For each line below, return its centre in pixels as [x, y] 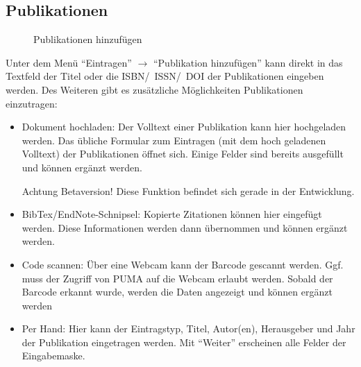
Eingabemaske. [53, 356]
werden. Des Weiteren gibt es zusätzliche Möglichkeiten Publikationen [154, 89]
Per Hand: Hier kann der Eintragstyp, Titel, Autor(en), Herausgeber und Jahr [188, 328]
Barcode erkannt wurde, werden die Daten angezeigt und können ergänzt [177, 292]
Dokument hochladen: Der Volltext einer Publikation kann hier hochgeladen [184, 127]
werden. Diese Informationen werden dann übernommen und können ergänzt [185, 227]
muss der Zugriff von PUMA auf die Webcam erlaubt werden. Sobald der [177, 278]
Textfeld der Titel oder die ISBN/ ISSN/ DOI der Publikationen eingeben [165, 76]
